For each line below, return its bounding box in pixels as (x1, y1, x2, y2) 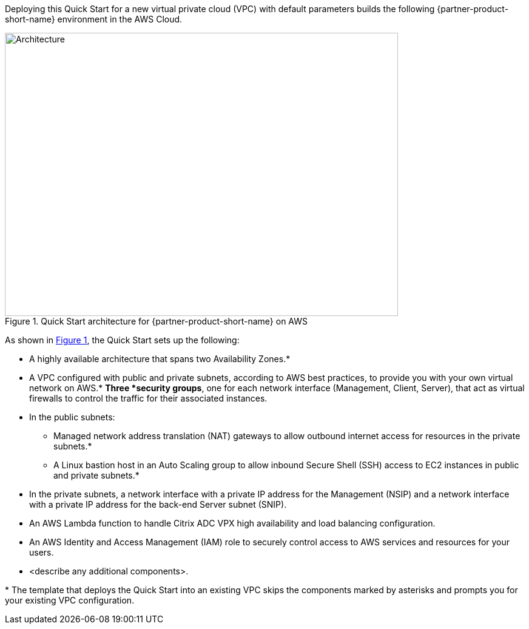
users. (29, 547, 54, 557)
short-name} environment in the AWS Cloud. (5, 14, 183, 24)
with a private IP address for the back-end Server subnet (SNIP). (29, 499, 287, 510)
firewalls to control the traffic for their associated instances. (29, 393, 268, 403)
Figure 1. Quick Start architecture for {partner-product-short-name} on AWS (5, 316, 308, 326)
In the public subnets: (29, 412, 115, 422)
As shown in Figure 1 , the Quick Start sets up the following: (5, 335, 240, 345)
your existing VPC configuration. (5, 595, 135, 605)
